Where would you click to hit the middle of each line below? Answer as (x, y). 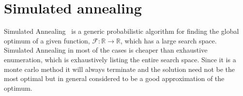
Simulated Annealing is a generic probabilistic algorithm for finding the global (121, 31)
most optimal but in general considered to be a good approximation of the (114, 78)
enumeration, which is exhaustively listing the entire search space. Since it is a (120, 59)
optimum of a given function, (47, 40)
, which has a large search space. (168, 40)
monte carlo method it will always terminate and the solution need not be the (119, 69)
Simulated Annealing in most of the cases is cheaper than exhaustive (106, 50)
